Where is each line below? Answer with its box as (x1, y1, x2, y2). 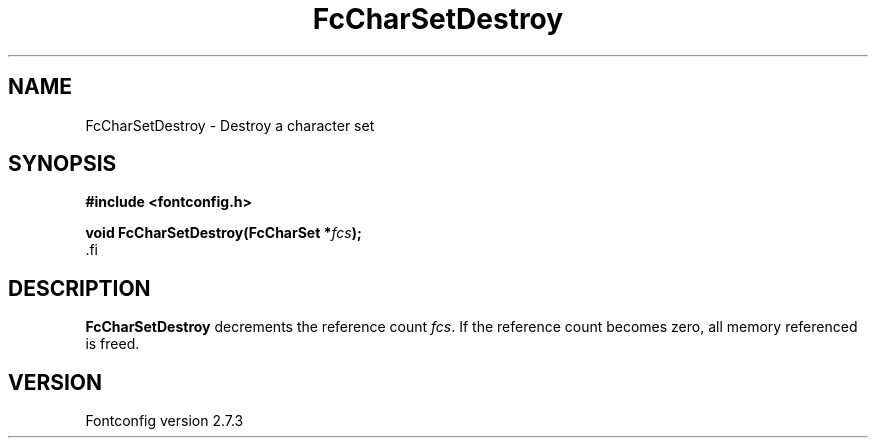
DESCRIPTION (8, 275, 151, 301)
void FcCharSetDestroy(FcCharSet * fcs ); (85, 224, 362, 242)
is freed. (85, 335, 140, 353)
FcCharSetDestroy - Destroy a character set (85, 116, 375, 134)
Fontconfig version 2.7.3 (85, 412, 244, 430)
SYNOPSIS (8, 151, 117, 177)
